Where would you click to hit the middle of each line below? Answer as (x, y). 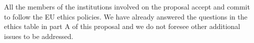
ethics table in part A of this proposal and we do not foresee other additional (122, 26)
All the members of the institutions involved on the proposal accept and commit (127, 6)
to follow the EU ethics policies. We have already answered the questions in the (126, 16)
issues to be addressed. (39, 36)
